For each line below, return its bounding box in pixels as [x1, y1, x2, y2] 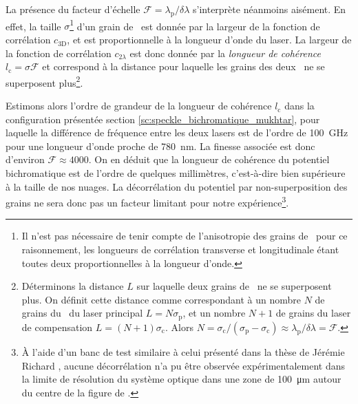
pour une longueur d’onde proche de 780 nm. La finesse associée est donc [6, 138, 315, 153]
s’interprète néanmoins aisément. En [192, 2, 346, 16]
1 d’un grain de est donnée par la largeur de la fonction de [70, 17, 320, 33]
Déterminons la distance [21, 279, 124, 293]
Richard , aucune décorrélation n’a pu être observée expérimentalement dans [21, 358, 345, 372]
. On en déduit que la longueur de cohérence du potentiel [88, 152, 330, 167]
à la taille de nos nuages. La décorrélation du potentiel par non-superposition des [6, 179, 348, 193]
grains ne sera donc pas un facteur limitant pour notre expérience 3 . [6, 193, 289, 209]
